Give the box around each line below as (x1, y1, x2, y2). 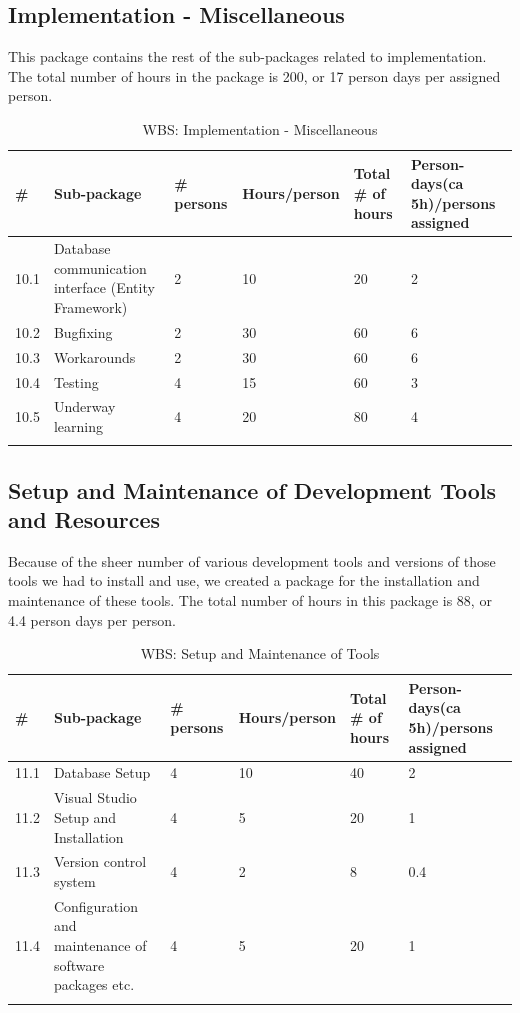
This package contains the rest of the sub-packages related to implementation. (8, 46, 487, 67)
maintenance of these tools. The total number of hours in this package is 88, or (8, 590, 492, 611)
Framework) (53, 296, 128, 317)
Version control (53, 851, 147, 872)
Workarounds (53, 346, 136, 367)
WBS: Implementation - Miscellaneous (142, 118, 378, 139)
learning (53, 415, 103, 436)
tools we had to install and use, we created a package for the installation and (8, 570, 480, 591)
